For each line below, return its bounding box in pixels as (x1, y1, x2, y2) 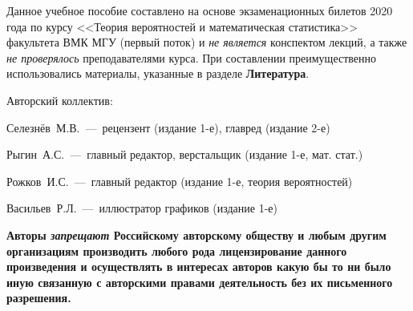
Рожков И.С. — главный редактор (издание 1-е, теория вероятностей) (6, 172, 353, 189)
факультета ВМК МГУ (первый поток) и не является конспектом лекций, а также (6, 34, 407, 50)
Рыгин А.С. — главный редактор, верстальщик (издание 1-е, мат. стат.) (6, 146, 363, 163)
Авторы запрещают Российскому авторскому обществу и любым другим (6, 226, 387, 243)
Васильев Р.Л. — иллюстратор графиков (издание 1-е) (6, 200, 278, 216)
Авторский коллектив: (6, 91, 113, 108)
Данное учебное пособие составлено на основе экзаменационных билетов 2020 (6, 2, 393, 18)
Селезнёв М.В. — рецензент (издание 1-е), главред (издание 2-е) (6, 119, 330, 135)
